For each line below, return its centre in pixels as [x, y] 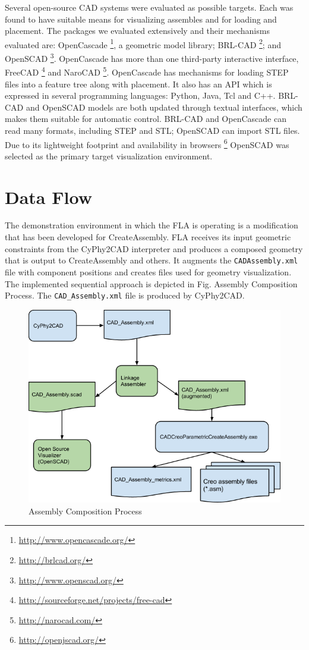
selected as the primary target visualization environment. [109, 156]
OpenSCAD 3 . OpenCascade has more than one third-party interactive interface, [152, 57]
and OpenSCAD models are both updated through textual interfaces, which [164, 107]
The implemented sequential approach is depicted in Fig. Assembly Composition [151, 283]
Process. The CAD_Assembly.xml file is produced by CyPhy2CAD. [125, 295]
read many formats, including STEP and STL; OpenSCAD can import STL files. [152, 130]
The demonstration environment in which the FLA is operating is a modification [152, 225]
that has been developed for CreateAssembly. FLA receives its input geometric [148, 237]
